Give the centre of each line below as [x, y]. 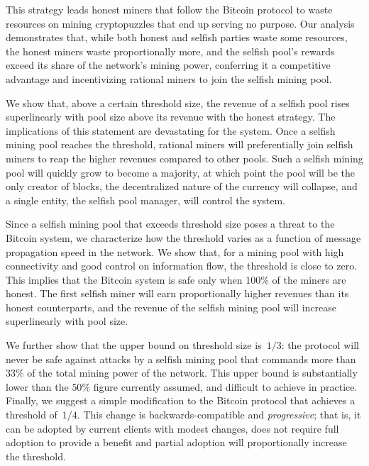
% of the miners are [303, 279]
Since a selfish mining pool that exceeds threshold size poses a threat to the [170, 224]
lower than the [37, 386]
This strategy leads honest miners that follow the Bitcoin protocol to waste [169, 9]
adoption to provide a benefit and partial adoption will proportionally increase [176, 442]
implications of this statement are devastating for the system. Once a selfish [171, 130]
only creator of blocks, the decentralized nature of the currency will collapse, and [182, 186]
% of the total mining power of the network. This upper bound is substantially [187, 373]
